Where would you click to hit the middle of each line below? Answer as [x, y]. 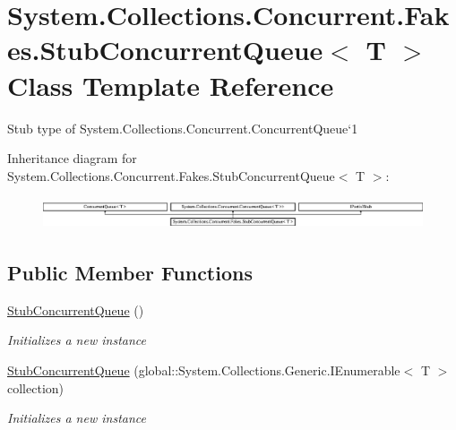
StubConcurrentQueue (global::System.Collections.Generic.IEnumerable [204, 370]
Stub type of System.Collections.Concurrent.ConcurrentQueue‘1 [183, 128]
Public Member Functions [130, 273]
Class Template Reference [171, 85]
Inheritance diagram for [72, 158]
